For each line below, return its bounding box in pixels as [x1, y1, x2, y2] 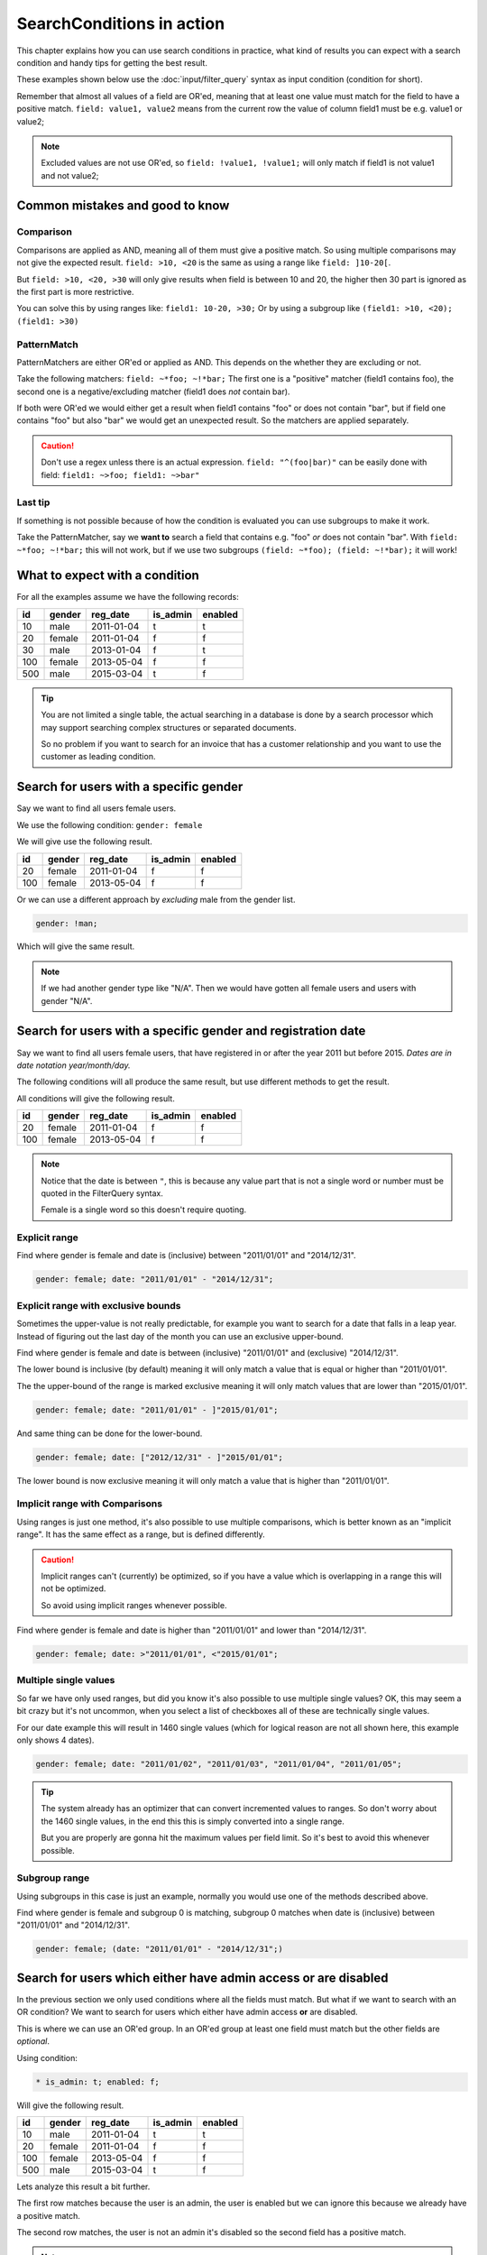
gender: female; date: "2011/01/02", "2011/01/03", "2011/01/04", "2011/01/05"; [35, 1759, 402, 1770]
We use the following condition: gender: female [16, 819, 203, 830]
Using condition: [16, 2052, 78, 2063]
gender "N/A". [41, 995, 93, 1006]
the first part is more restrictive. [16, 287, 134, 297]
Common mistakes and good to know [16, 198, 230, 214]
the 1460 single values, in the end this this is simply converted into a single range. [41, 1816, 345, 1827]
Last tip [16, 496, 51, 509]
